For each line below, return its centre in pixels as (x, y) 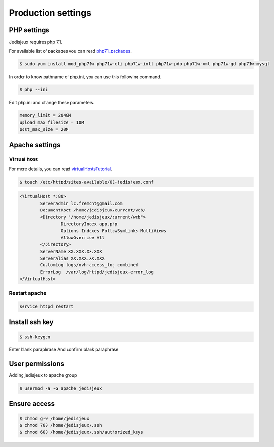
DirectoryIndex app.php (89, 224)
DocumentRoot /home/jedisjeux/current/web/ (93, 210)
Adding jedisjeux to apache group (43, 375)
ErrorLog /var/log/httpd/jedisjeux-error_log (97, 272)
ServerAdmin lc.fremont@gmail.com (81, 203)
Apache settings (35, 145)
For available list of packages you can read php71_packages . (70, 51)
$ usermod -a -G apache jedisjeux (61, 388)
